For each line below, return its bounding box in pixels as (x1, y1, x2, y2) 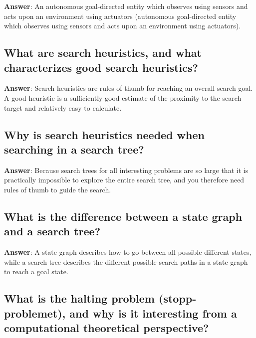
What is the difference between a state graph (4, 208, 243, 224)
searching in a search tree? (4, 141, 144, 157)
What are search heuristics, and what (4, 45, 202, 60)
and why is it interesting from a (69, 305, 237, 321)
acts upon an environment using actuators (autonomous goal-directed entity (4, 10, 237, 21)
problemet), (4, 305, 66, 321)
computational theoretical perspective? (4, 320, 209, 336)
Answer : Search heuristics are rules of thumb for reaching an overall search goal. (4, 83, 253, 93)
